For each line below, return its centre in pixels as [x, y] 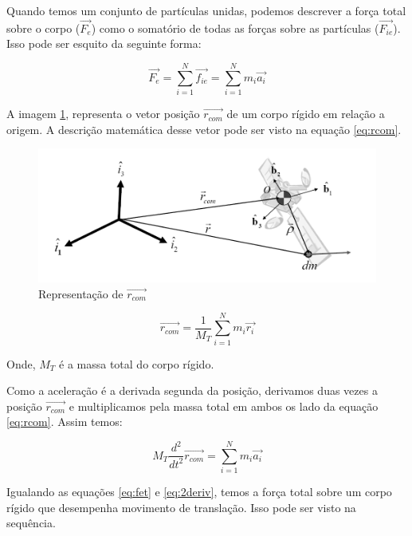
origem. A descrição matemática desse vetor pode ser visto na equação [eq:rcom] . [204, 129]
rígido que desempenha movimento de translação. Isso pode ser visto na [181, 507]
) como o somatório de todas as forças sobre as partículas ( [235, 28]
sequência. [31, 523]
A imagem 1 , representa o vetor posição [103, 114]
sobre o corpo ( [43, 28]
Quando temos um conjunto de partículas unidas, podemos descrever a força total [206, 10]
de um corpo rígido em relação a [306, 114]
